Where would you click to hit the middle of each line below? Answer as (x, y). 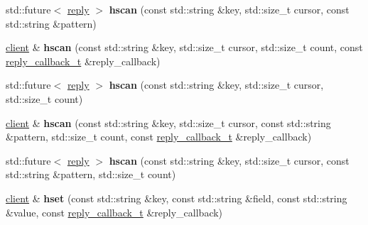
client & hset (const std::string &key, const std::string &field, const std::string (177, 198)
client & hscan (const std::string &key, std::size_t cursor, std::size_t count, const (184, 47)
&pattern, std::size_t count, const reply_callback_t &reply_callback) (159, 137)
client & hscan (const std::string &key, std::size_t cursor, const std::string (168, 122)
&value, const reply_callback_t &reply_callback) (114, 212)
